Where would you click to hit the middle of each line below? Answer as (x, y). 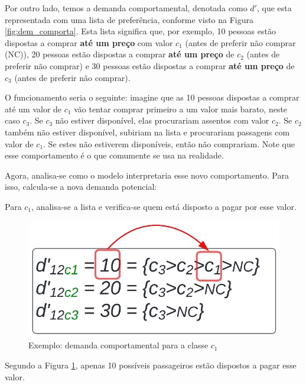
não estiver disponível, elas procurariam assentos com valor (162, 120)
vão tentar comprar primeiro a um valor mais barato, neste (181, 109)
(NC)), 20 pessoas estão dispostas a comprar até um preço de (120, 54)
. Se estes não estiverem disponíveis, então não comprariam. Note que (169, 143)
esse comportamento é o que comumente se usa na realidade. (114, 155)
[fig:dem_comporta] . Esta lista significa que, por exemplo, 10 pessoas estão (140, 31)
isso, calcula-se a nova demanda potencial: (81, 187)
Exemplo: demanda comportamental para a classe (118, 345)
